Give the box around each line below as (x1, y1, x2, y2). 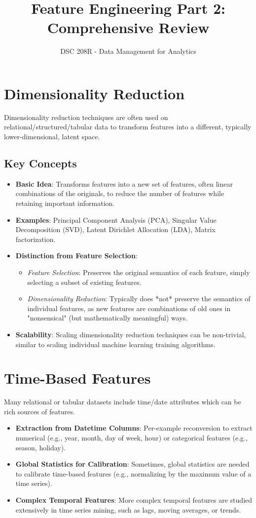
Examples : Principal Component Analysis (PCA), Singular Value (15, 214, 217, 225)
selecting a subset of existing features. (27, 277, 142, 287)
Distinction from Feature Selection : (15, 250, 138, 261)
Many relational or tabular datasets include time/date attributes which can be (4, 397, 241, 407)
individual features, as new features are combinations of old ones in (27, 303, 231, 313)
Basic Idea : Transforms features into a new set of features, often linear (15, 178, 233, 189)
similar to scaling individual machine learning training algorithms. (15, 339, 216, 349)
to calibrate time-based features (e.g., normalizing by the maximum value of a (15, 468, 252, 478)
